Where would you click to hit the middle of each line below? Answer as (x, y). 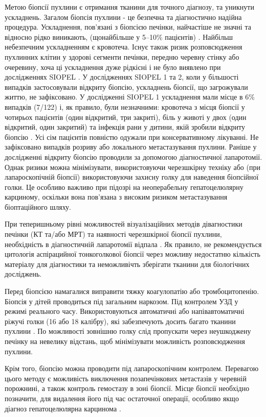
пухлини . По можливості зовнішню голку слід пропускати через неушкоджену (128, 331)
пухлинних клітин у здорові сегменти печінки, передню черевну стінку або (122, 56)
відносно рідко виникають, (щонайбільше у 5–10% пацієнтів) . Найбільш (119, 36)
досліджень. (23, 274)
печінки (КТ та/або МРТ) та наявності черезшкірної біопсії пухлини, (113, 234)
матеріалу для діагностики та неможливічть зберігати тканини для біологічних (127, 264)
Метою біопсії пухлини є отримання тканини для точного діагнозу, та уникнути (129, 7)
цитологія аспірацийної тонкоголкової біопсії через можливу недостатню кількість (132, 254)
